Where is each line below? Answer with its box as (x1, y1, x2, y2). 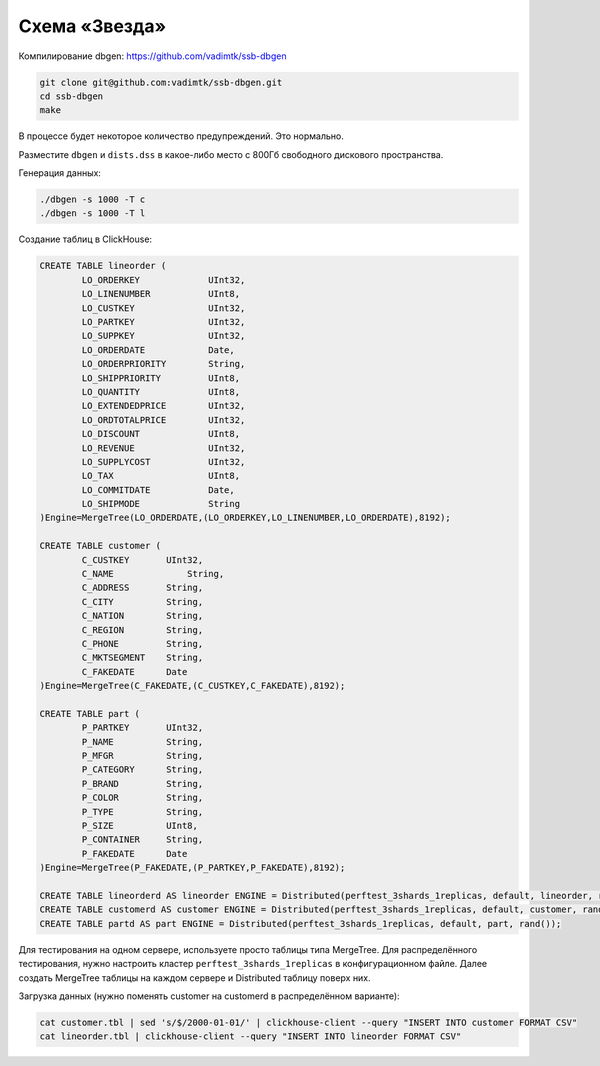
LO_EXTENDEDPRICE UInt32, (81, 400, 246, 412)
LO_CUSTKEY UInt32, (81, 302, 246, 314)
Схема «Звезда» (18, 15, 167, 37)
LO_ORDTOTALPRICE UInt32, (81, 414, 246, 425)
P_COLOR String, (81, 792, 204, 804)
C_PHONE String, (81, 638, 204, 649)
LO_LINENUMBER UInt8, (81, 288, 240, 300)
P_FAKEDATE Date (81, 848, 188, 859)
